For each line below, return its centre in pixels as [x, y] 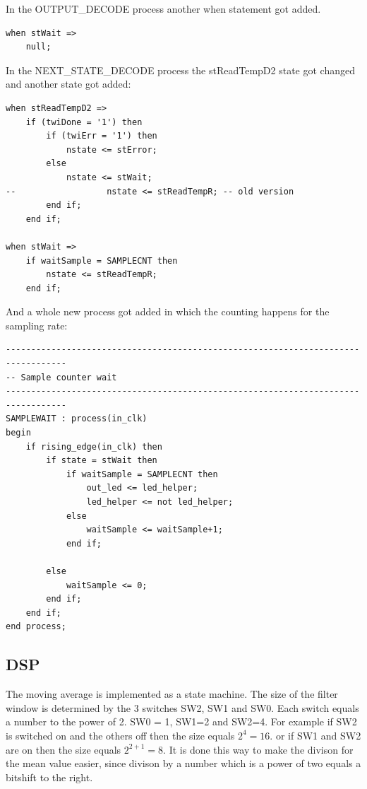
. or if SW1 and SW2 [315, 735]
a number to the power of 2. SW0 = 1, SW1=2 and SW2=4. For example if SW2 [181, 721]
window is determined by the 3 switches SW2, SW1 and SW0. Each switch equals [182, 707]
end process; [36, 627]
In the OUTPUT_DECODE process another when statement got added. [163, 8]
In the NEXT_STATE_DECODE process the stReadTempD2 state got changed [180, 70]
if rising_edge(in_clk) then [94, 446]
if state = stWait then [102, 461]
